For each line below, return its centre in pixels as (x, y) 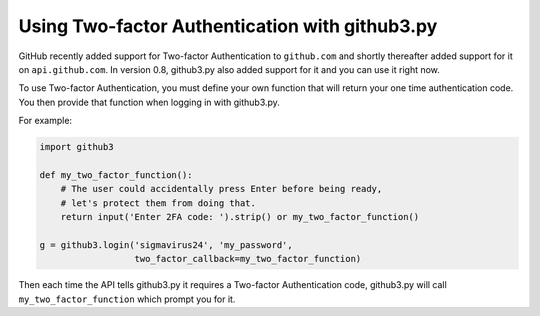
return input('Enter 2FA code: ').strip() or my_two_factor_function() (240, 217)
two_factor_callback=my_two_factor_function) (248, 259)
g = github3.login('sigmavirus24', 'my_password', (166, 244)
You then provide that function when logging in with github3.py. (149, 102)
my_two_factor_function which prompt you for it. (127, 299)
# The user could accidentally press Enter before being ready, (221, 189)
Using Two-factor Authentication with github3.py (228, 26)
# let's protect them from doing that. (158, 203)
